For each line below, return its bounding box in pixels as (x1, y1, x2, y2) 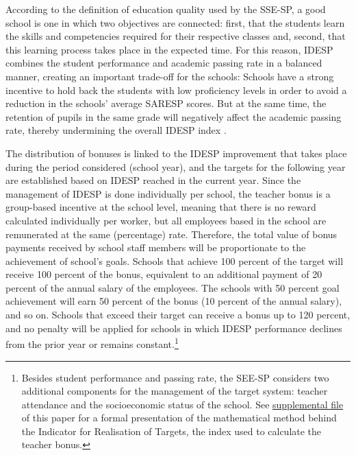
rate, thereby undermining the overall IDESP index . (5, 123, 227, 137)
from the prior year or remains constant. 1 (5, 335, 179, 351)
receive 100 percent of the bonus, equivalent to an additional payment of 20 (5, 267, 322, 281)
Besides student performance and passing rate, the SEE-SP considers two (21, 370, 329, 384)
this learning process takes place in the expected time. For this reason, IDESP (5, 42, 333, 56)
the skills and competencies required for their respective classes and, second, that (5, 29, 346, 43)
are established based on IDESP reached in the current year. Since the (5, 173, 301, 187)
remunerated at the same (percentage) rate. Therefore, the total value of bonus (5, 226, 338, 241)
